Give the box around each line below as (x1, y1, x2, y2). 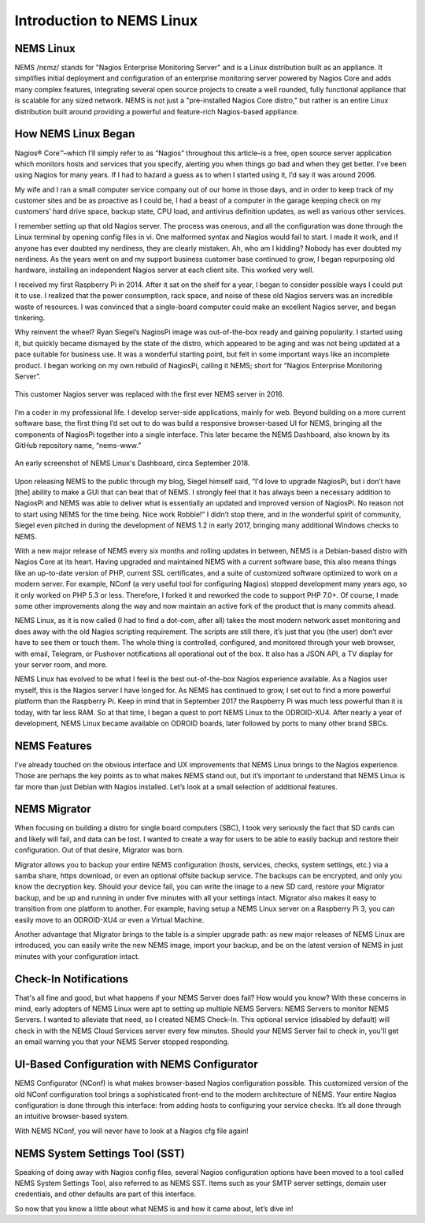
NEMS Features (14, 739, 92, 752)
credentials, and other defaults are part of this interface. (14, 1189, 197, 1199)
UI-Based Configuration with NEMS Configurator (14, 1057, 259, 1072)
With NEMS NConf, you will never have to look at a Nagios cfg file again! (14, 1126, 249, 1135)
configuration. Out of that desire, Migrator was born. (14, 845, 184, 855)
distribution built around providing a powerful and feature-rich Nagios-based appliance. (14, 106, 299, 116)
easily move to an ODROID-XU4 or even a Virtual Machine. (14, 915, 205, 924)
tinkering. (14, 313, 46, 323)
